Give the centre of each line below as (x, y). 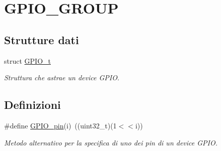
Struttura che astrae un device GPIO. (62, 78)
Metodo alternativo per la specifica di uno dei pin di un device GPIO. (111, 142)
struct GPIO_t (27, 60)
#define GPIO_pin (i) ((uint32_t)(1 (60, 125)
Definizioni (32, 105)
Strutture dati (42, 39)
